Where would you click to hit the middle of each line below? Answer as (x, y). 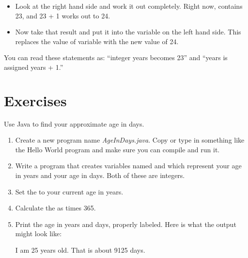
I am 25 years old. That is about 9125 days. (80, 250)
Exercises (35, 100)
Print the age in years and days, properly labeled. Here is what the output (126, 224)
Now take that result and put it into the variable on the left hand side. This (128, 32)
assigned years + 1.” (34, 67)
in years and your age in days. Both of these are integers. (100, 175)
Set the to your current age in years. (69, 191)
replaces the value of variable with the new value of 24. (97, 41)
